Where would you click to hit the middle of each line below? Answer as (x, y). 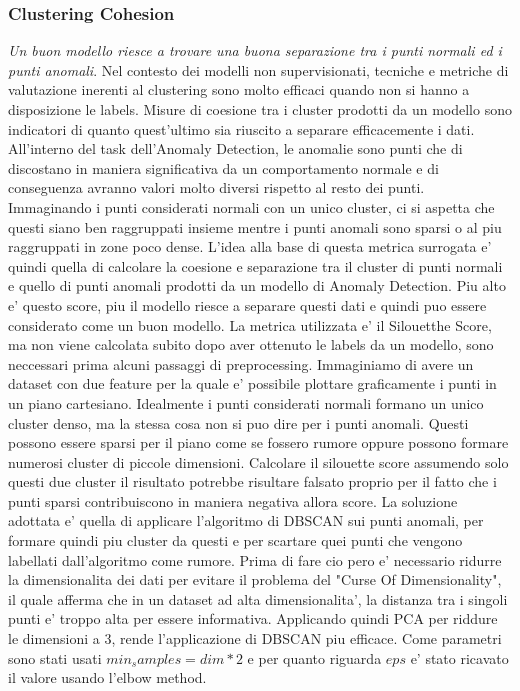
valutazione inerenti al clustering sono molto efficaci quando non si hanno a (239, 89)
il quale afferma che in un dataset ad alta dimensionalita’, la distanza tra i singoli (258, 598)
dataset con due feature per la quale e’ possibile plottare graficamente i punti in (252, 383)
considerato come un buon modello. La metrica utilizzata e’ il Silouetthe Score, (250, 324)
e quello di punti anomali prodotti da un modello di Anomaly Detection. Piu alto (257, 285)
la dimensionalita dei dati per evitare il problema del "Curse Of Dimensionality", (255, 579)
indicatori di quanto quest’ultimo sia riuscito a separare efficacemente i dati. (241, 128)
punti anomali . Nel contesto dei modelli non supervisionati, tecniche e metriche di (258, 69)
